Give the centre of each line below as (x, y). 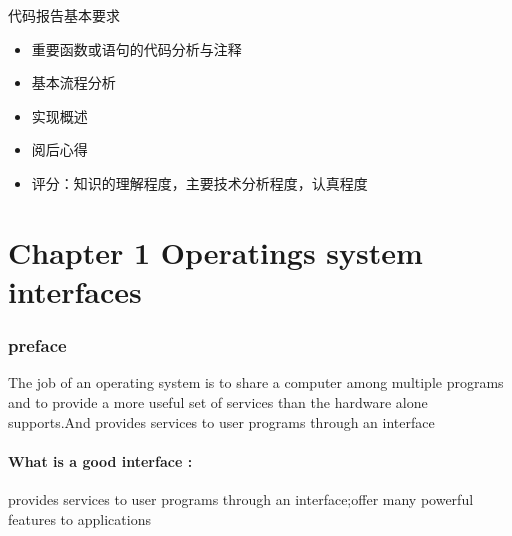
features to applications (79, 518)
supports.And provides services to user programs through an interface (221, 421)
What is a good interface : (100, 460)
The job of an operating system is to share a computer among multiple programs (256, 382)
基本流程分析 (73, 82)
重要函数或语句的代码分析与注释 (136, 48)
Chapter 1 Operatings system (215, 251)
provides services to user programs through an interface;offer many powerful (241, 498)
